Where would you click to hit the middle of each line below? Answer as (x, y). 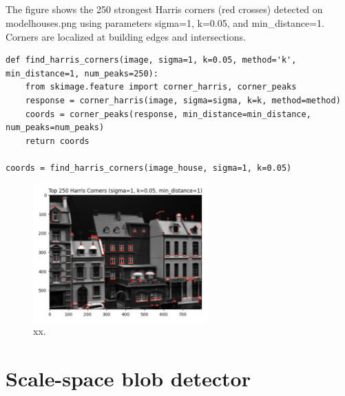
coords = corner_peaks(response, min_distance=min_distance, (168, 114)
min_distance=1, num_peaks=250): (82, 73)
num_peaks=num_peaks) (55, 128)
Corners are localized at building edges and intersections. (126, 36)
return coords (57, 141)
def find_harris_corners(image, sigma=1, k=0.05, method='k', (151, 60)
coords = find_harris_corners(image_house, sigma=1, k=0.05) (149, 168)
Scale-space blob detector (128, 378)
